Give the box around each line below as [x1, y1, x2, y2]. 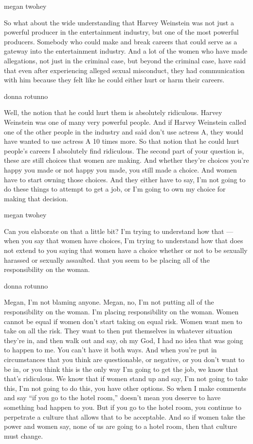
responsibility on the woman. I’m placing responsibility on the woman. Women [4, 307, 239, 317]
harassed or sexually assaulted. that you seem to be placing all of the [4, 254, 210, 265]
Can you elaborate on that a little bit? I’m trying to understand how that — [4, 226, 234, 236]
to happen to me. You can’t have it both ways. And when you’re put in [4, 345, 217, 355]
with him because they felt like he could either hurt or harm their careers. [4, 75, 225, 85]
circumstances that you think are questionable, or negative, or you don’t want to [4, 354, 245, 364]
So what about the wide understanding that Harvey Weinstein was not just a [4, 17, 234, 27]
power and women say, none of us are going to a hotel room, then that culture [4, 421, 237, 431]
